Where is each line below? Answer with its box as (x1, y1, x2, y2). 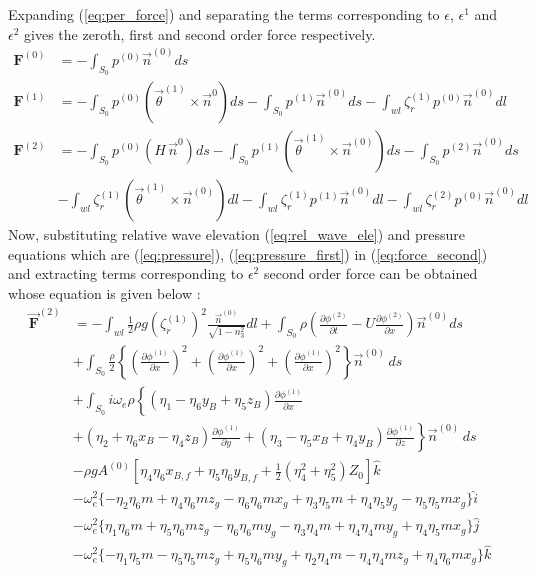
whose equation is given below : (8, 282, 201, 303)
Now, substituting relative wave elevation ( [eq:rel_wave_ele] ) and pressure (8, 224, 466, 245)
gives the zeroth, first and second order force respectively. (24, 23, 376, 44)
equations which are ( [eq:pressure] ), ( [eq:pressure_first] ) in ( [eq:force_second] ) (8, 243, 488, 264)
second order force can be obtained (263, 263, 478, 284)
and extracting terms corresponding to (8, 263, 244, 284)
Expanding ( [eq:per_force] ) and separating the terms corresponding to (8, 4, 440, 24)
